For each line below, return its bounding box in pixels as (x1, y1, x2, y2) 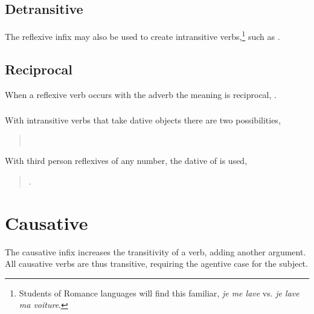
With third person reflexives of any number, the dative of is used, (5, 154, 248, 167)
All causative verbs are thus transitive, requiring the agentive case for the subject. (5, 257, 308, 270)
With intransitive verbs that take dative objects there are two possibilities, (5, 114, 281, 126)
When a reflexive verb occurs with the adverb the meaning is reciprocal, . (5, 88, 277, 100)
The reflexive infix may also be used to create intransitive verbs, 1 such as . (5, 28, 280, 42)
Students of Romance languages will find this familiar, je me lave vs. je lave (19, 286, 300, 299)
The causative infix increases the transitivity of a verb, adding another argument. (5, 245, 306, 258)
